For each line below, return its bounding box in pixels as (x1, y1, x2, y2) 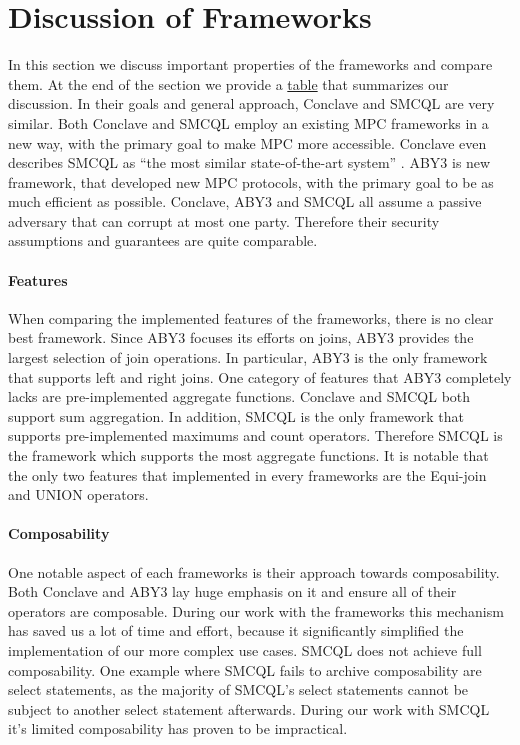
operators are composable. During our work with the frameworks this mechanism (8, 600, 504, 621)
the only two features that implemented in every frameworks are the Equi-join (8, 464, 487, 485)
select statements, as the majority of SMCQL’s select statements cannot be (8, 679, 469, 700)
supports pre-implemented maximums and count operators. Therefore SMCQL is (8, 425, 503, 446)
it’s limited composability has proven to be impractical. (8, 718, 348, 739)
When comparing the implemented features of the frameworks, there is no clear (8, 307, 494, 328)
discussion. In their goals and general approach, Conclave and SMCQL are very (8, 93, 495, 114)
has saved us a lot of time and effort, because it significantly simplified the (8, 620, 464, 641)
